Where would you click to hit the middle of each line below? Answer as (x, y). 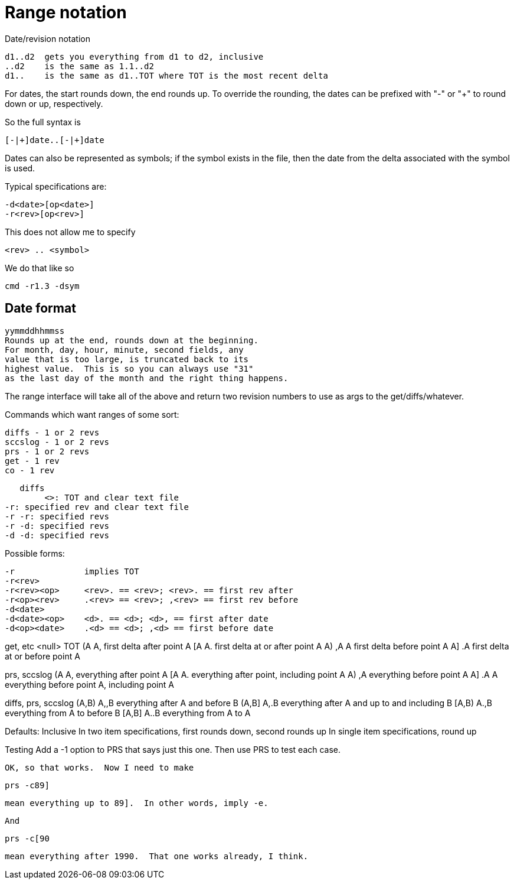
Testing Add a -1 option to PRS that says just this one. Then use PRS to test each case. (173, 749)
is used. (20, 168)
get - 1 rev (32, 461)
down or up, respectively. (54, 103)
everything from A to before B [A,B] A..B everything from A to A (128, 713)
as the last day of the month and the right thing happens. (147, 378)
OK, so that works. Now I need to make (99, 767)
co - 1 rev (30, 470)
